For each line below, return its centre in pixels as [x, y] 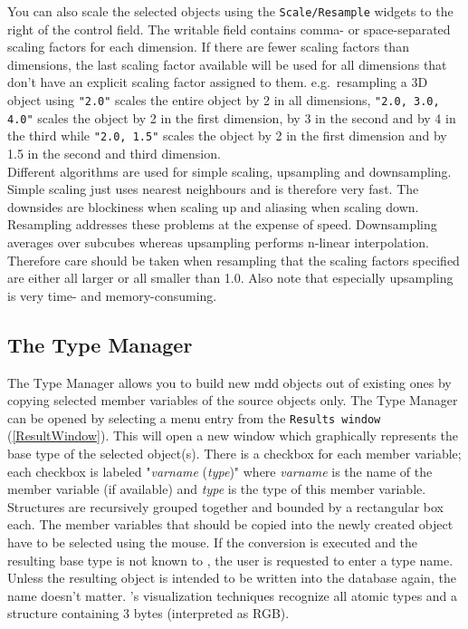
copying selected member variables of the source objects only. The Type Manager [233, 400]
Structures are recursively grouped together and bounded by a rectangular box [226, 506]
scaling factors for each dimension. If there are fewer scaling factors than [208, 47]
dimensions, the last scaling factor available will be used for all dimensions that [227, 64]
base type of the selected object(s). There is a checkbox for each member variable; [234, 453]
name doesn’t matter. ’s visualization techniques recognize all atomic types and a [233, 595]
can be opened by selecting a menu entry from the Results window [194, 417]
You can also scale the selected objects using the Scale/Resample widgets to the [230, 11]
